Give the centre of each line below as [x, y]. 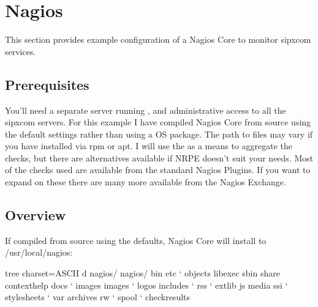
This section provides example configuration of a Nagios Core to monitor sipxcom [158, 39]
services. [21, 51]
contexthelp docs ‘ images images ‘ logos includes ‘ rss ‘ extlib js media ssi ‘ [146, 285]
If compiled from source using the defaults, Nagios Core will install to [136, 240]
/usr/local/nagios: [39, 252]
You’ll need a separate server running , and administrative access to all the [146, 110]
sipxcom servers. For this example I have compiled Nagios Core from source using [158, 122]
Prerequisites [47, 84]
